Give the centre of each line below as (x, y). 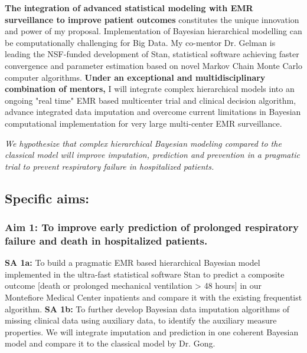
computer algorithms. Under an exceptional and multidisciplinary (135, 77)
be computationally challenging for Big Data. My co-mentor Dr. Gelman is (140, 42)
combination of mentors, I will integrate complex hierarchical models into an (150, 89)
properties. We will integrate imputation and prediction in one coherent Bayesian (152, 331)
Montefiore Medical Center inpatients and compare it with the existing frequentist (153, 297)
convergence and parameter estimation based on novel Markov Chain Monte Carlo (153, 65)
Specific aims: (47, 198)
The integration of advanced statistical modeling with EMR (129, 8)
